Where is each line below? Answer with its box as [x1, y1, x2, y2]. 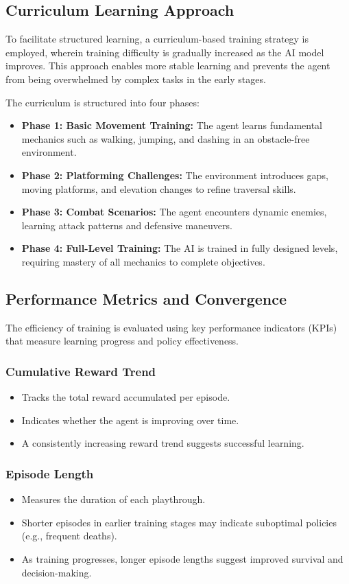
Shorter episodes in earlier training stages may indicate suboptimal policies [21, 515, 337, 529]
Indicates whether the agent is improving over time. [21, 412, 239, 427]
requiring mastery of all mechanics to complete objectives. [21, 254, 265, 268]
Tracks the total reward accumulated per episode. [21, 390, 230, 404]
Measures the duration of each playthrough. [21, 492, 206, 506]
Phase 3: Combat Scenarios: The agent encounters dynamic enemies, [21, 205, 327, 219]
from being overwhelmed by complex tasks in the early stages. [5, 71, 266, 86]
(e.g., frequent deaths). [21, 528, 117, 543]
